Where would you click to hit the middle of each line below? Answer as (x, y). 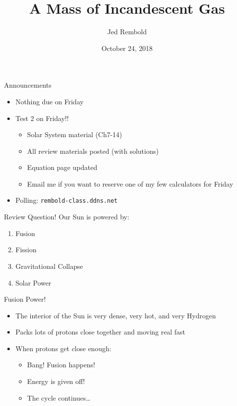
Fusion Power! (25, 299)
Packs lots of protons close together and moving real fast (100, 332)
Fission (26, 250)
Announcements (28, 85)
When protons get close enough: (63, 348)
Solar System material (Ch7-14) (75, 134)
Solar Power (33, 282)
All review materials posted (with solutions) (93, 151)
